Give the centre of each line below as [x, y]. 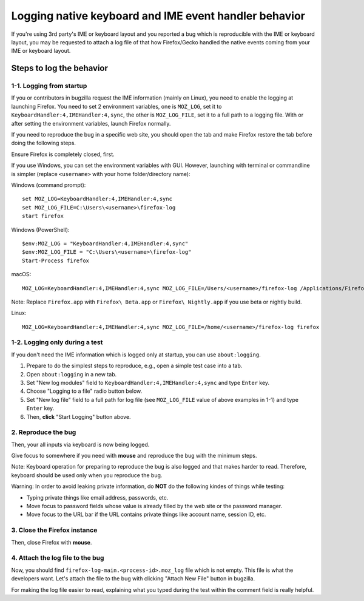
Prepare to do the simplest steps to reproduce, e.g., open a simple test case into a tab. [134, 366]
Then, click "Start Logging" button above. [79, 416]
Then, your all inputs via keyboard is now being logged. [80, 444]
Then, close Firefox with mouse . [52, 542]
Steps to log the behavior [60, 68]
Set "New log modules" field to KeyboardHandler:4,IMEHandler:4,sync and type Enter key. [148, 383]
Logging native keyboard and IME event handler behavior [158, 16]
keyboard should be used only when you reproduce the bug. [87, 475]
